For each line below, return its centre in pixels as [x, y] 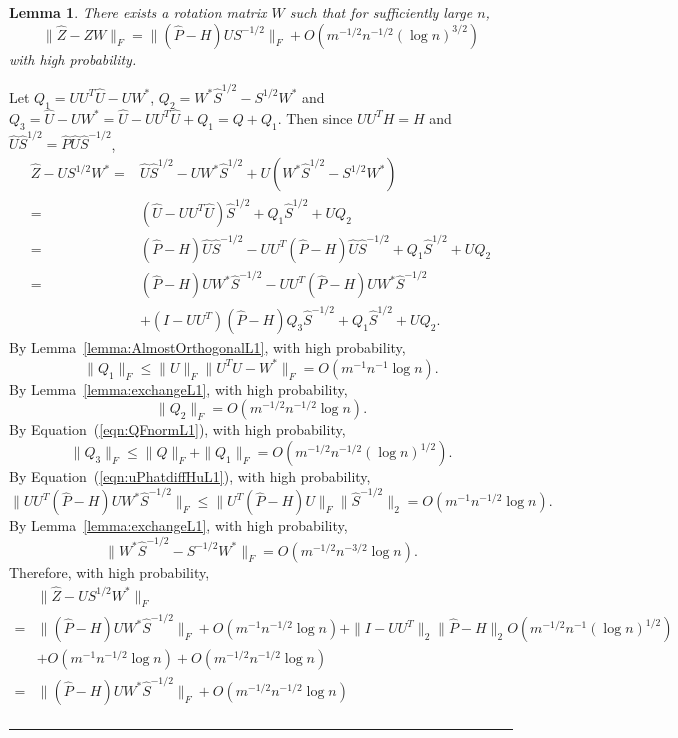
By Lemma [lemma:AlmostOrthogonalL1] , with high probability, [207, 347]
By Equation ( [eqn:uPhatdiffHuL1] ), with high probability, [190, 476]
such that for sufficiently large [381, 12]
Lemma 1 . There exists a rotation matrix [138, 12]
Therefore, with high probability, [109, 571]
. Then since [315, 117]
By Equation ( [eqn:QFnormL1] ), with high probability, [177, 429]
